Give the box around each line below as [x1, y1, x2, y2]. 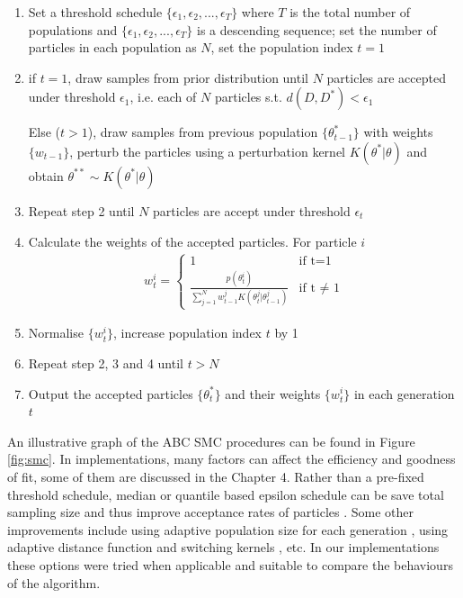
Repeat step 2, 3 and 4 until [28, 353, 183, 372]
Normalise [28, 323, 84, 342]
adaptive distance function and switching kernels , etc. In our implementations [7, 538, 440, 557]
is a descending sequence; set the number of [197, 20, 437, 39]
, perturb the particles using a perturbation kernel [69, 141, 346, 160]
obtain [28, 166, 64, 185]
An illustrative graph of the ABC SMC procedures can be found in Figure [7, 431, 415, 450]
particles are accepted [326, 68, 446, 86]
